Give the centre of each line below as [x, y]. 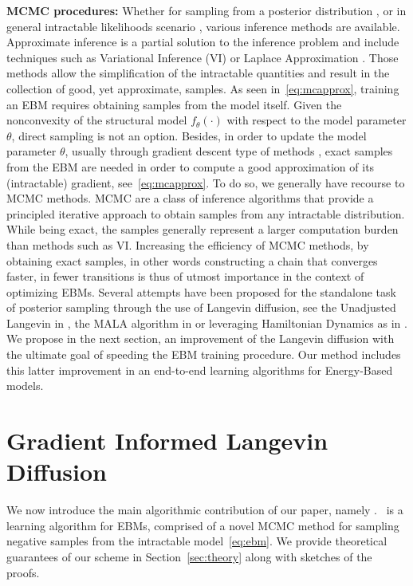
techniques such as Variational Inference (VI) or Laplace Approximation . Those [203, 57]
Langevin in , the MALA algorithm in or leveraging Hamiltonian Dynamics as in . [207, 322]
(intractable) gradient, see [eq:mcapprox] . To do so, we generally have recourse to [206, 182]
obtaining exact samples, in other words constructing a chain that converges [192, 260]
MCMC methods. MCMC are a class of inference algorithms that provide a [190, 198]
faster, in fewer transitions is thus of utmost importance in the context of [185, 276]
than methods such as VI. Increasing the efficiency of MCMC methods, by [188, 244]
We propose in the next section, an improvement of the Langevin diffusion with [201, 338]
